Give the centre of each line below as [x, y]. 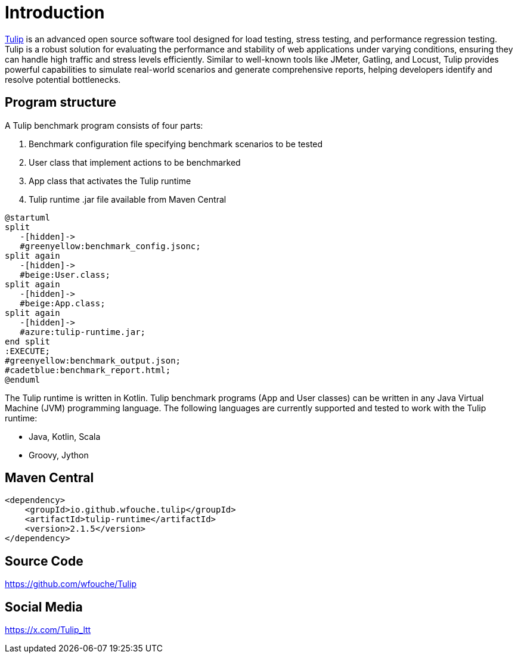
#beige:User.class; [65, 274]
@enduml [23, 379]
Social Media [44, 607]
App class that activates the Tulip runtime [110, 181]
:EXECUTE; [27, 351]
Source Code [44, 561]
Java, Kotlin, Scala [65, 436]
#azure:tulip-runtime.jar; [83, 332]
